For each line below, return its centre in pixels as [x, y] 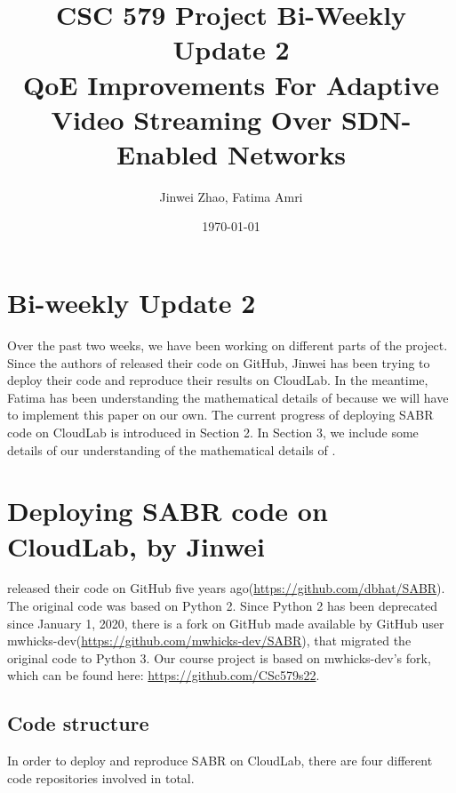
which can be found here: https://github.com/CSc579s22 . [164, 675]
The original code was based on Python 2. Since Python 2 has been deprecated [223, 606]
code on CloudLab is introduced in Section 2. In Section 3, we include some [213, 432]
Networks [286, 153]
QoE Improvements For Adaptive [231, 84]
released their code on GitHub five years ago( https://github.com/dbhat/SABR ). [226, 588]
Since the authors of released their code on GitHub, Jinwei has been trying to [219, 362]
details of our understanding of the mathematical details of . [172, 449]
